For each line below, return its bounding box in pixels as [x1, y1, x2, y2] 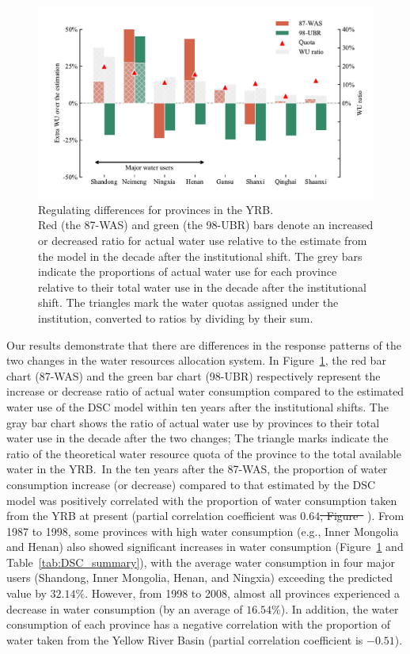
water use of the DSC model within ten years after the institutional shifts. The [6, 398, 389, 415]
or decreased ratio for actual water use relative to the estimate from [38, 232, 367, 248]
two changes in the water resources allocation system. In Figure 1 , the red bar [6, 352, 386, 369]
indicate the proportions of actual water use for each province [38, 263, 337, 280]
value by [6, 585, 47, 602]
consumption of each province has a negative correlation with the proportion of [6, 616, 390, 633]
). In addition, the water [280, 600, 399, 617]
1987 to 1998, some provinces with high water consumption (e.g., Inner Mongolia [6, 522, 399, 539]
